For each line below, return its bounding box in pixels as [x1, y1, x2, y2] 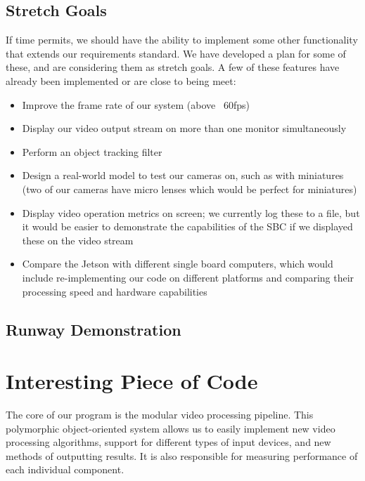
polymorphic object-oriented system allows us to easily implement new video [6, 421, 335, 435]
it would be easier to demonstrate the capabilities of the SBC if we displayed [22, 219, 353, 234]
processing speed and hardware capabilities [22, 284, 207, 298]
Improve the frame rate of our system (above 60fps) [22, 97, 250, 112]
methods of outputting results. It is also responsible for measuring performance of [6, 448, 358, 463]
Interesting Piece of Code [6, 367, 258, 395]
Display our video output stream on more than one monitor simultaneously [22, 121, 347, 136]
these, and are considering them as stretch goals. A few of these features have [6, 60, 340, 74]
